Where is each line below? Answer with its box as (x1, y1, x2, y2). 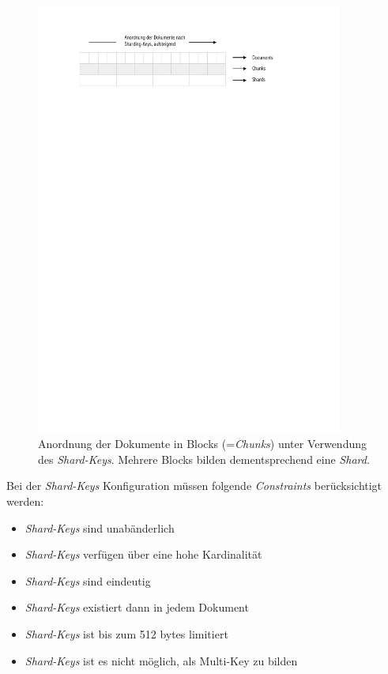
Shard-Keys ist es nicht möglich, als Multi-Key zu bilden (24, 652, 298, 668)
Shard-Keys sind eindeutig (24, 572, 151, 589)
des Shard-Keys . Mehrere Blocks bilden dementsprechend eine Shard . (38, 450, 370, 467)
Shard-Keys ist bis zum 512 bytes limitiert (24, 626, 228, 642)
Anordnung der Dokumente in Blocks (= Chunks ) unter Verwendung (38, 435, 367, 452)
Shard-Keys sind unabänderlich (24, 519, 175, 536)
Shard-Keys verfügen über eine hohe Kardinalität (24, 546, 262, 563)
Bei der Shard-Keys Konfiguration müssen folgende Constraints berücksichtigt (6, 477, 382, 494)
